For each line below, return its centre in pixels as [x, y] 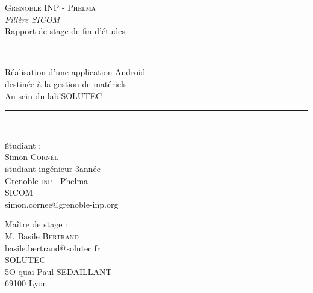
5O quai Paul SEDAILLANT [58, 271]
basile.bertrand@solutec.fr [53, 248]
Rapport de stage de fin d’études [65, 31]
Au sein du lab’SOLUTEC [54, 95]
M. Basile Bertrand [42, 236]
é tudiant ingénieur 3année [53, 168]
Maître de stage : [36, 224]
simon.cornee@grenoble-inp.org [62, 204]
